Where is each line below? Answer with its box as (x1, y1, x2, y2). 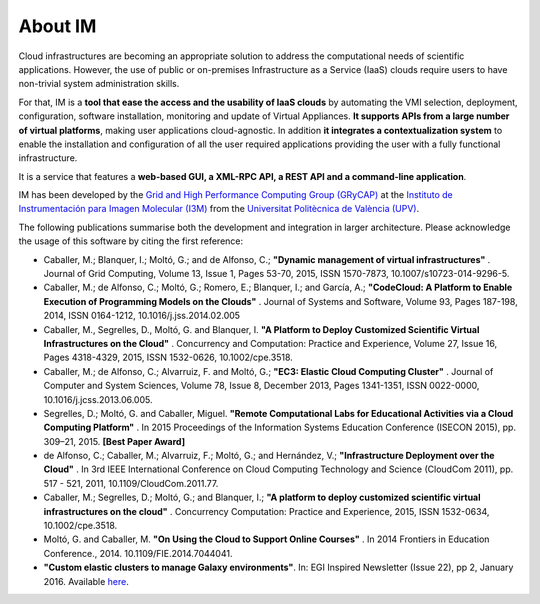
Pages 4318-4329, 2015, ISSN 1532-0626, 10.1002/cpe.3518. (43, 351, 294, 364)
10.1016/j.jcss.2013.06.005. (43, 393, 153, 405)
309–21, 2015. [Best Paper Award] (43, 435, 185, 447)
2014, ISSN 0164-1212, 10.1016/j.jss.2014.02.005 (43, 310, 240, 322)
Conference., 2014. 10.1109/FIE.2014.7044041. (43, 547, 233, 559)
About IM (18, 15, 97, 37)
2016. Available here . (43, 575, 130, 587)
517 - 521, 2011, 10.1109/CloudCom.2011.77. (43, 477, 219, 489)
